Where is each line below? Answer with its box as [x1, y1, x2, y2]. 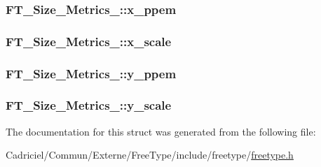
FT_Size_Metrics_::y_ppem [6, 64, 177, 82]
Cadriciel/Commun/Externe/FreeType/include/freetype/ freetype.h [6, 147, 294, 162]
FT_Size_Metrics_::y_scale [6, 96, 172, 114]
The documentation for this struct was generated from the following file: [6, 124, 316, 138]
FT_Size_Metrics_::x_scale [6, 32, 172, 50]
